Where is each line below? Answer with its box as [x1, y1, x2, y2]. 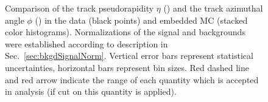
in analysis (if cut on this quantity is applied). [5, 85, 177, 98]
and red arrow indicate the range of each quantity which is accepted [5, 73, 259, 86]
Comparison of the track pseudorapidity [5, 2, 154, 14]
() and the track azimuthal [163, 2, 263, 14]
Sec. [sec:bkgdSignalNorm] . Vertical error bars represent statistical [5, 49, 253, 62]
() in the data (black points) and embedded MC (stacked [35, 13, 248, 26]
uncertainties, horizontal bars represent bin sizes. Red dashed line [5, 61, 250, 73]
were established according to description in [5, 37, 168, 50]
